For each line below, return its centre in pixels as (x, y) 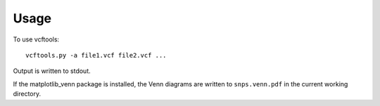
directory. (27, 94)
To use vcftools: (36, 39)
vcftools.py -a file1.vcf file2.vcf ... (96, 55)
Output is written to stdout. (52, 71)
